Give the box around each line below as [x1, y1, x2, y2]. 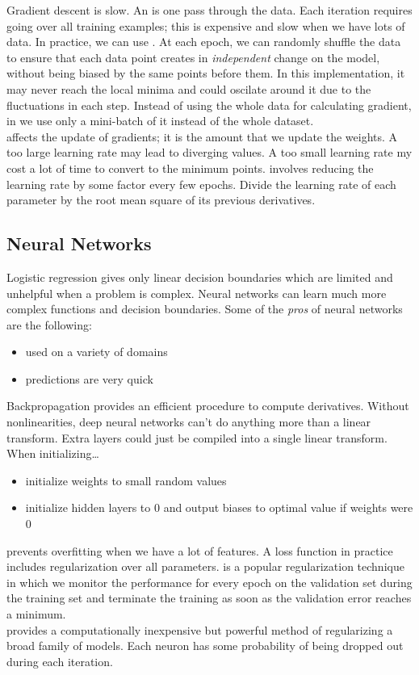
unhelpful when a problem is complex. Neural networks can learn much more [6, 284, 387, 301]
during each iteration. [6, 652, 113, 669]
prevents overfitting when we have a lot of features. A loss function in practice [6, 542, 393, 559]
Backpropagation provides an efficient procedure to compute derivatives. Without [6, 397, 409, 414]
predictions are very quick [25, 370, 153, 387]
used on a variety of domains [25, 343, 168, 360]
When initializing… [6, 445, 99, 462]
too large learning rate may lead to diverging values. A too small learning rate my [6, 144, 413, 161]
